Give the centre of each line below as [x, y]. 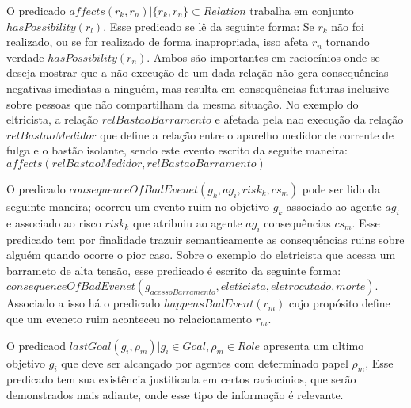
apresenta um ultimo [314, 345]
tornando [348, 42]
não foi [348, 26]
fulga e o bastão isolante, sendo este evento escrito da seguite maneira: [177, 150]
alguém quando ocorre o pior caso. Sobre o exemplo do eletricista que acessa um [201, 255]
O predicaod [36, 345]
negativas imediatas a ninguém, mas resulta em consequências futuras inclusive [198, 88]
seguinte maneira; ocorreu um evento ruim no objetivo [138, 206]
